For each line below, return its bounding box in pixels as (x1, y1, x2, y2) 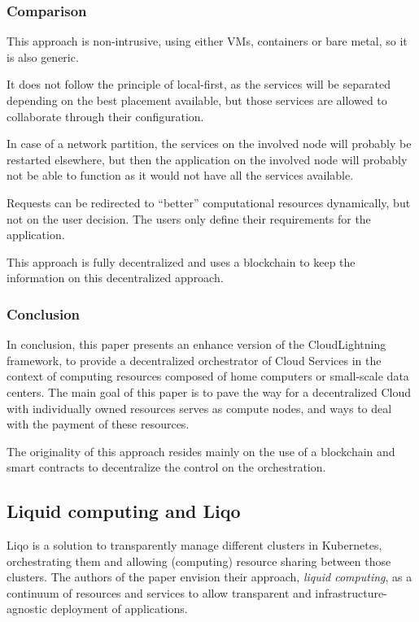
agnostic (7, 600, 47, 617)
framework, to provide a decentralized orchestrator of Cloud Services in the (7, 351, 382, 368)
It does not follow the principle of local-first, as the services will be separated (7, 76, 391, 93)
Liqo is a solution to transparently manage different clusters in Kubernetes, (7, 537, 382, 554)
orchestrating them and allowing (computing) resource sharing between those (7, 552, 391, 569)
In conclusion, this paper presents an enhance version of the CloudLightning (7, 336, 386, 353)
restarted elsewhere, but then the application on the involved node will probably (7, 150, 408, 167)
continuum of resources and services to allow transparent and (7, 584, 312, 601)
